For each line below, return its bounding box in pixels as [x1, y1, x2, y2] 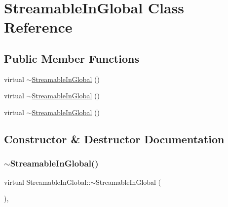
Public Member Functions [4, 50, 139, 66]
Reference [4, 17, 73, 37]
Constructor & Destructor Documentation [4, 131, 225, 146]
